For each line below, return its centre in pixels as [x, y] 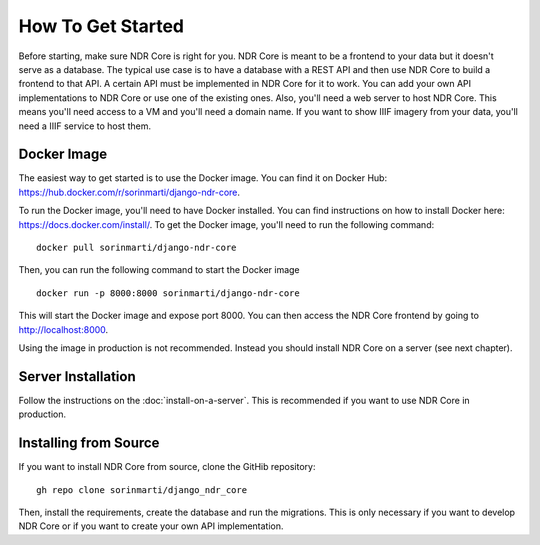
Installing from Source [89, 443]
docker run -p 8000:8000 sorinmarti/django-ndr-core [168, 293]
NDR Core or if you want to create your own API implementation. [151, 526]
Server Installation [77, 376]
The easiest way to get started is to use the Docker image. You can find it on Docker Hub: [203, 178]
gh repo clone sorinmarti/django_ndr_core [142, 489]
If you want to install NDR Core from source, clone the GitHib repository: [167, 467]
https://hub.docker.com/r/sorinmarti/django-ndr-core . [129, 192]
